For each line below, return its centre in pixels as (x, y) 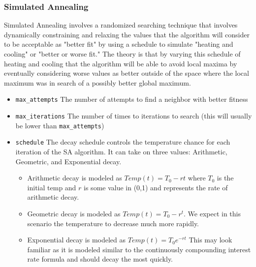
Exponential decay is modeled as (77, 240)
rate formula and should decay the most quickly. (100, 259)
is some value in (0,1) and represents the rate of (156, 187)
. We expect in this (212, 213)
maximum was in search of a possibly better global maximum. (97, 82)
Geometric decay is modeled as (74, 213)
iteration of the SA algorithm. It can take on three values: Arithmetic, (121, 151)
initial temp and (52, 187)
